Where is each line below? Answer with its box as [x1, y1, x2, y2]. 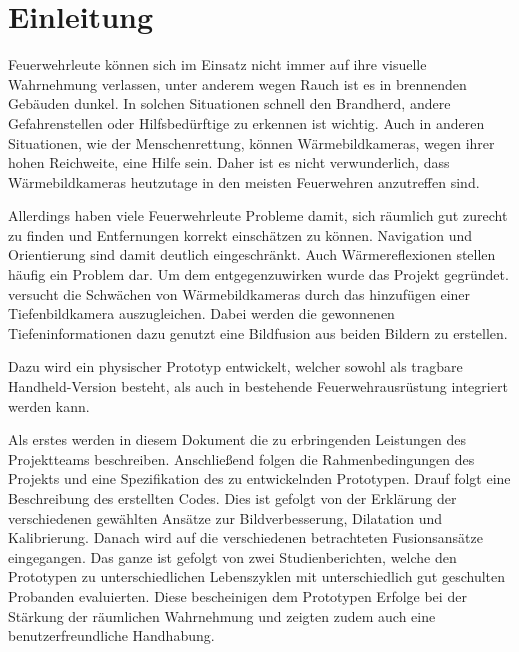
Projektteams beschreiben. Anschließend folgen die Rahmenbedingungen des [8, 448, 475, 469]
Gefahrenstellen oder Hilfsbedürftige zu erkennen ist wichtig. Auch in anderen [8, 112, 485, 133]
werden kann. [8, 395, 90, 416]
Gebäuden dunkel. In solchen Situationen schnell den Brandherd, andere [8, 93, 451, 114]
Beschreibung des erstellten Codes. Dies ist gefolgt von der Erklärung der [8, 488, 457, 508]
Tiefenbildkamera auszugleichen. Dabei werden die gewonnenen [8, 303, 395, 324]
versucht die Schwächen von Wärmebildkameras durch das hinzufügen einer [8, 283, 471, 304]
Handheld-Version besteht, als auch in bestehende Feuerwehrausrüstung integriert [8, 376, 508, 397]
